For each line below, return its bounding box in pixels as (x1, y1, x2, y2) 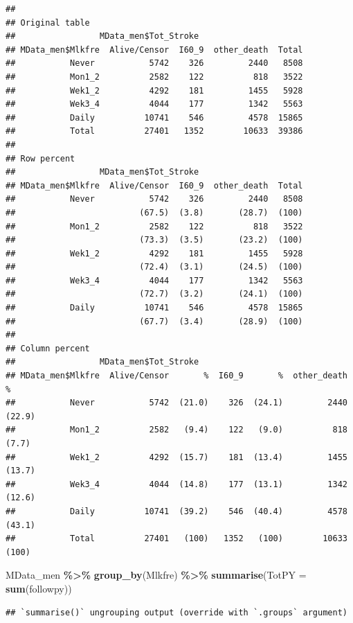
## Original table (6, 17, 90, 28)
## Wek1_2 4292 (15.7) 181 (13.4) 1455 (6, 452, 347, 462)
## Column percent (6, 343, 90, 353)
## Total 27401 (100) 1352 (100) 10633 (6, 534, 347, 544)
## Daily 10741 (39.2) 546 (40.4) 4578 (6, 506, 347, 516)
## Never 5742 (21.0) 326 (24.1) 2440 (6, 398, 347, 408)
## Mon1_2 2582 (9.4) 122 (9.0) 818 (6, 425, 347, 435)
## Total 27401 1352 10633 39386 (6, 126, 303, 137)
